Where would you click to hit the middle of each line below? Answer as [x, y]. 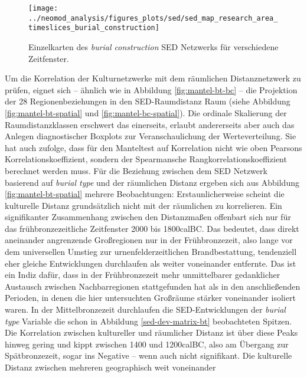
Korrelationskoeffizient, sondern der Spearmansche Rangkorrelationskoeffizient [146, 159]
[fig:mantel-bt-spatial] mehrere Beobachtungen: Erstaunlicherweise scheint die [145, 194]
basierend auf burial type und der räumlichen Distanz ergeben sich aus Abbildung [152, 182]
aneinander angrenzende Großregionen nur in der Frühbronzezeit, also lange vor [149, 240]
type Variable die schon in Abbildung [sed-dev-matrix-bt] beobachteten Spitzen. [148, 321]
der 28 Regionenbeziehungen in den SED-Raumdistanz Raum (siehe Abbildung [148, 101]
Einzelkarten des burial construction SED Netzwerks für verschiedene [153, 46]
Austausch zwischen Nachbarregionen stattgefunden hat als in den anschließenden [153, 286]
